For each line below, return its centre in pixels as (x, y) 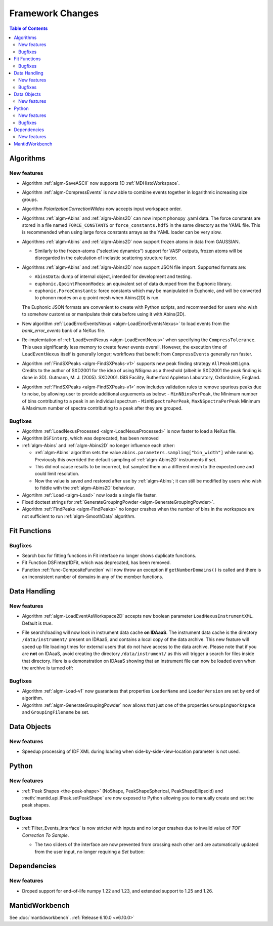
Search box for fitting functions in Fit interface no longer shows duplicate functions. (109, 555)
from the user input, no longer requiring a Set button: (90, 852)
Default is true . (37, 623)
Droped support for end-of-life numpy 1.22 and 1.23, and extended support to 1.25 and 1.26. (118, 891)
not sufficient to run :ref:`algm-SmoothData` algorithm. (79, 516)
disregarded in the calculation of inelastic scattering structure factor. (106, 258)
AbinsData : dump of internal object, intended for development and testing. (113, 276)
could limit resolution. (57, 474)
